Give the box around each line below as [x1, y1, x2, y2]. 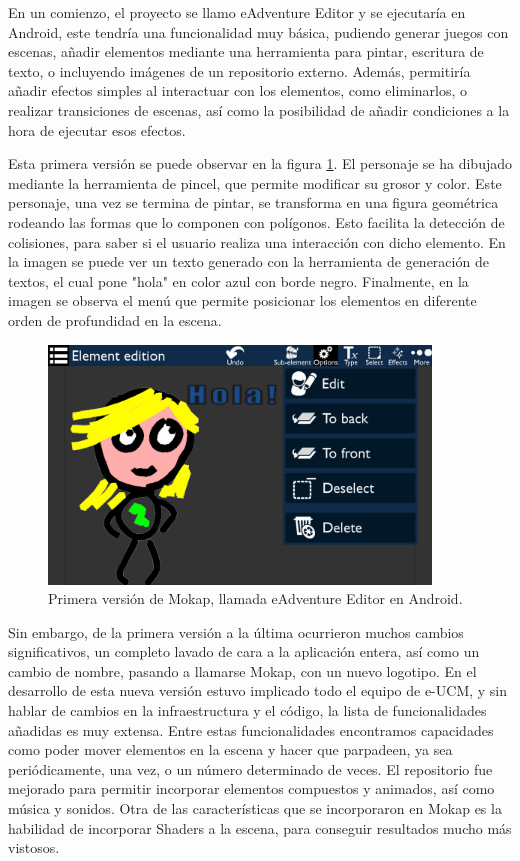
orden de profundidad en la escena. [8, 309, 222, 330]
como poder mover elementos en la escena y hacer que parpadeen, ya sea [8, 739, 453, 760]
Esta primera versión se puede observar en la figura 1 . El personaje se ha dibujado [8, 153, 512, 174]
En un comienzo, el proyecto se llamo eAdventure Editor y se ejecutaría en [8, 2, 466, 22]
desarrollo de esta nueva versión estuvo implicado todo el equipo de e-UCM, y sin [8, 680, 508, 701]
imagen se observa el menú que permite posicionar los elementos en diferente [8, 290, 477, 311]
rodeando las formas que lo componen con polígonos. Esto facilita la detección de [8, 211, 505, 232]
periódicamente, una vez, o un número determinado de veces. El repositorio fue [8, 758, 493, 779]
